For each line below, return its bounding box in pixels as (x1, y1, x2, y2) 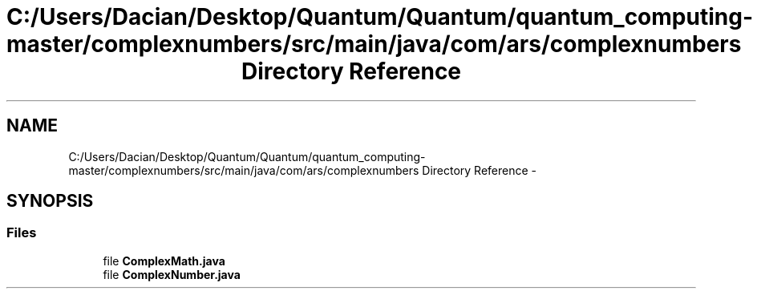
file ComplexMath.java (103, 253, 225, 268)
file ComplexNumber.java (103, 267, 241, 281)
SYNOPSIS (6, 191, 94, 212)
